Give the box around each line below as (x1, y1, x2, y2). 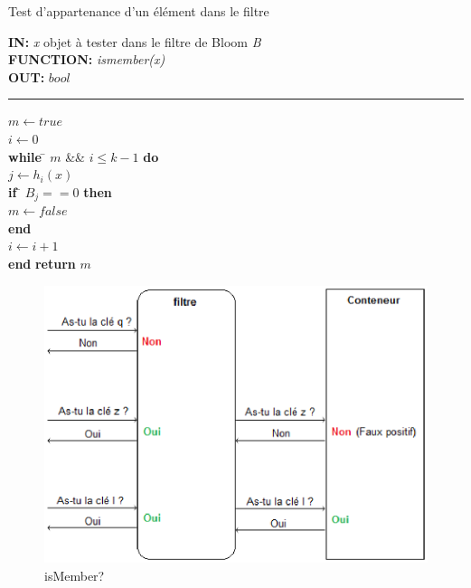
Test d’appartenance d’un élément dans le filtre (8, 2, 269, 20)
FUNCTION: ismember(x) (8, 50, 165, 69)
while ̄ (8, 147, 46, 166)
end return (8, 253, 76, 272)
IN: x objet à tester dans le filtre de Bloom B (8, 32, 261, 51)
